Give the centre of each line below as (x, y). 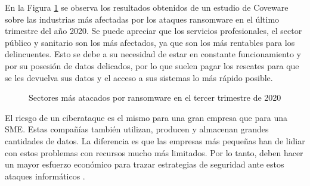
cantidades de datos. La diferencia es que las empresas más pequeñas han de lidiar (155, 140)
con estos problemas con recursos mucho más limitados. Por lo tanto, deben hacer (154, 152)
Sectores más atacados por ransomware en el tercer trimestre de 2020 (155, 97)
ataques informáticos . (45, 176)
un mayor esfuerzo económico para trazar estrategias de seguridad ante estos (145, 164)
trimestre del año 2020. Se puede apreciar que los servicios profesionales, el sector (154, 31)
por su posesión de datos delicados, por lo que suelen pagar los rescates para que (152, 65)
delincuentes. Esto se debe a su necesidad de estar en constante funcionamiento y (153, 54)
